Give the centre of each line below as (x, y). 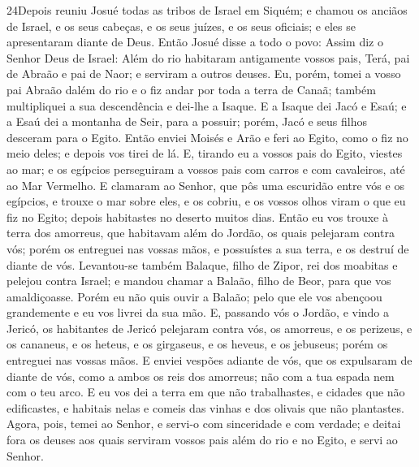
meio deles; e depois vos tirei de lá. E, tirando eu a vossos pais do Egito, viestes (205, 153)
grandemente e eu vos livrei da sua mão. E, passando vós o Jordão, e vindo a (198, 312)
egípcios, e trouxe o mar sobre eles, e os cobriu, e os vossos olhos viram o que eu (206, 201)
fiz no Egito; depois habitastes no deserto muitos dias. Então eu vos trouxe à (197, 216)
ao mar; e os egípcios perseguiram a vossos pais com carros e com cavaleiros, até (206, 169)
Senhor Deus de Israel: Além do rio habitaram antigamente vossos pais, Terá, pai (208, 57)
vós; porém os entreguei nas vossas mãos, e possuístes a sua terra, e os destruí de (208, 248)
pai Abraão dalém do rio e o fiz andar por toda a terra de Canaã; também (191, 89)
